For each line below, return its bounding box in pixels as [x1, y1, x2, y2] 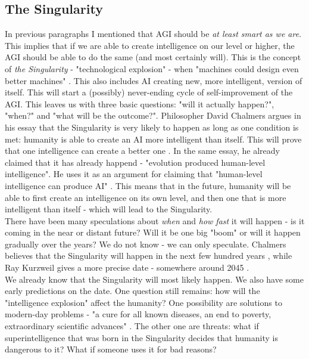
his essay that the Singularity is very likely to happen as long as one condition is [5, 120, 299, 133]
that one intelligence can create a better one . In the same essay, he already [5, 144, 280, 157]
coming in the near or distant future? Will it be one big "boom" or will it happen [5, 226, 301, 239]
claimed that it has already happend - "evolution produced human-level [5, 156, 266, 168]
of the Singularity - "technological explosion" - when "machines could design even [5, 62, 299, 75]
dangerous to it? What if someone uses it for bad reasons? [5, 343, 217, 355]
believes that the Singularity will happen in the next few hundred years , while [5, 249, 292, 262]
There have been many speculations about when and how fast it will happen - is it [5, 214, 305, 227]
